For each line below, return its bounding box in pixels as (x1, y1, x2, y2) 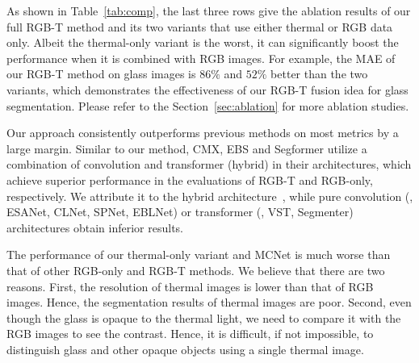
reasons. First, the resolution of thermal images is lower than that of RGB (6, 277, 374, 294)
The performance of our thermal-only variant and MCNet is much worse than (6, 246, 391, 263)
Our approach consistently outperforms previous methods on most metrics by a (6, 124, 399, 141)
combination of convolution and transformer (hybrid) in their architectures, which (6, 156, 412, 173)
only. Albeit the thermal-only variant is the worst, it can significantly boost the (6, 34, 399, 51)
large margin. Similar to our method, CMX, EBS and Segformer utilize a (6, 140, 367, 156)
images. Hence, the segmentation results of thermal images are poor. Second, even (6, 294, 412, 311)
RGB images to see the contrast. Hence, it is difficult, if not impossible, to (6, 325, 374, 342)
